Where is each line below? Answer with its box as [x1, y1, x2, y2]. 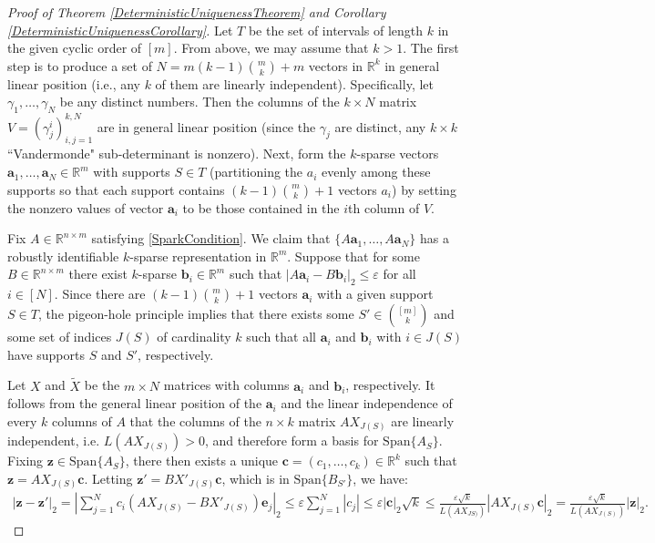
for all [383, 264, 416, 283]
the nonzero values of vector [7, 198, 164, 217]
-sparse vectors [356, 144, 439, 163]
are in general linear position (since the [97, 117, 316, 136]
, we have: [353, 468, 408, 487]
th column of [348, 198, 420, 217]
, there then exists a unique [125, 451, 279, 470]
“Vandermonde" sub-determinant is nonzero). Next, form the [7, 144, 346, 163]
